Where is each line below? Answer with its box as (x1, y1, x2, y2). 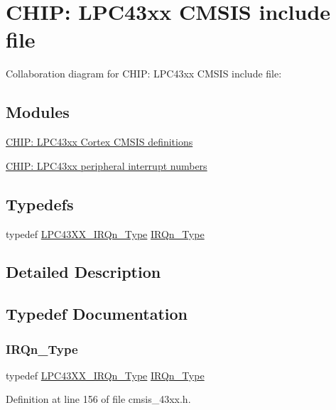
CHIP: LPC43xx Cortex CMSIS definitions (6, 134, 193, 149)
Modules (6, 101, 70, 123)
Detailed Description (6, 261, 161, 283)
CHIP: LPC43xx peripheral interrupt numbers (6, 158, 207, 173)
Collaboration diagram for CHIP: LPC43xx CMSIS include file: (6, 66, 282, 81)
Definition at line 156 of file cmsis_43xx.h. (6, 392, 191, 406)
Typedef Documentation (6, 303, 188, 325)
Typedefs (6, 193, 74, 215)
